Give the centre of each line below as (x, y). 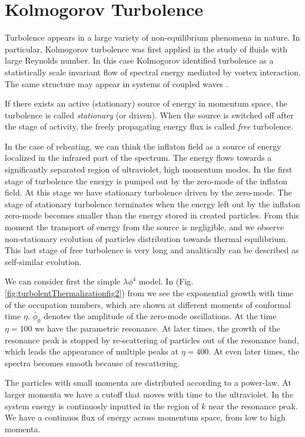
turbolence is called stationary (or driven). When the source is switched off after (149, 115)
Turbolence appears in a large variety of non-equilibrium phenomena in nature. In (152, 37)
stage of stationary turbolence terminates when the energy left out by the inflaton (152, 203)
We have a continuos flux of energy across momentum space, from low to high (145, 417)
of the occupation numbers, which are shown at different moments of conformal (148, 304)
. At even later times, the (254, 351)
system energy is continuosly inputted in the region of (102, 405)
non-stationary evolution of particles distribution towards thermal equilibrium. (146, 238)
